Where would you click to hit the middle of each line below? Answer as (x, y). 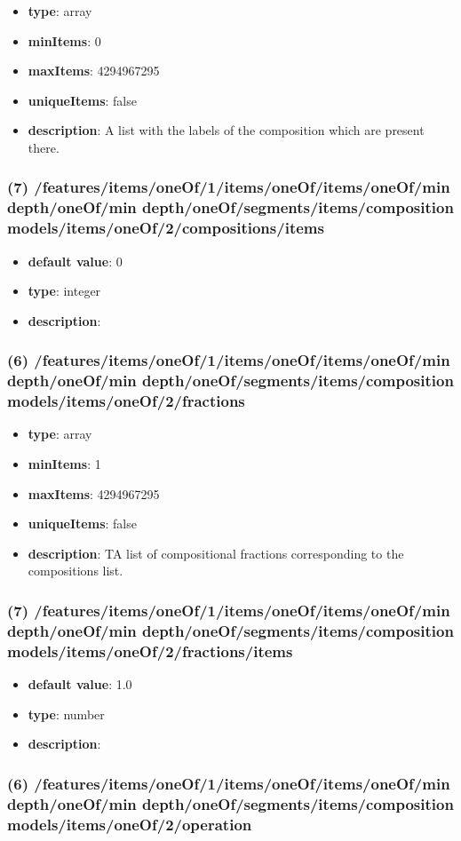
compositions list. (76, 571)
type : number (66, 714)
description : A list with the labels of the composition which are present (226, 130)
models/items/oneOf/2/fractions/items (150, 651)
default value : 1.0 (80, 684)
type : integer (64, 291)
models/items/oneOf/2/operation (130, 824)
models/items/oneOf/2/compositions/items (166, 228)
